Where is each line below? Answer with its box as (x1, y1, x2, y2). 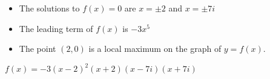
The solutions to (19, 2, 80, 14)
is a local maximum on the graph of (88, 42, 222, 55)
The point (19, 42, 56, 55)
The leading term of (19, 22, 93, 34)
